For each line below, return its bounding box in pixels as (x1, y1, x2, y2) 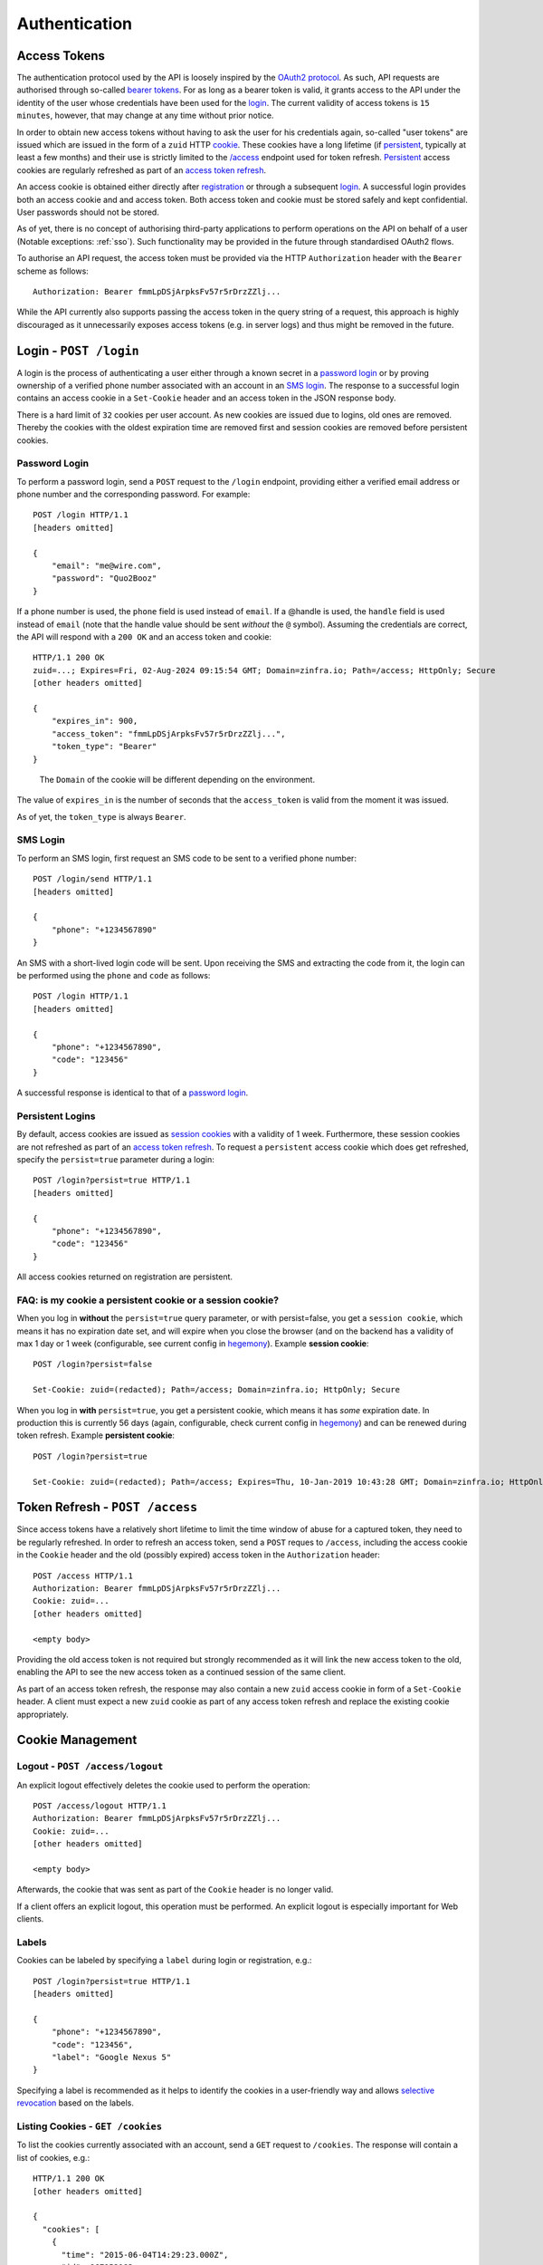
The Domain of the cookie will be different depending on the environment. (39, 774, 316, 785)
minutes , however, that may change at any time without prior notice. (16, 110, 274, 121)
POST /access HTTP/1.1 (33, 1570, 134, 1581)
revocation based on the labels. (16, 2097, 135, 2108)
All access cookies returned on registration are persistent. (16, 1271, 233, 1282)
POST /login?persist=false (33, 1359, 153, 1370)
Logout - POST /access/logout (16, 1760, 164, 1773)
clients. (16, 1913, 44, 1924)
